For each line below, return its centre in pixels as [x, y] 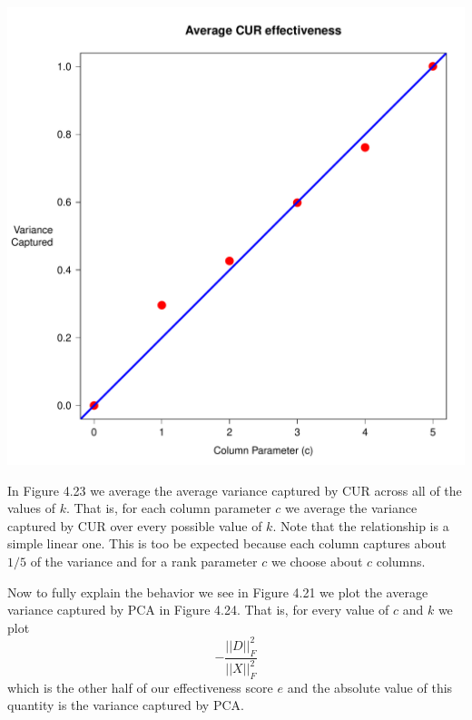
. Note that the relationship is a [361, 525]
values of [31, 508]
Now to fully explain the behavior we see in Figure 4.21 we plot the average [218, 592]
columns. [401, 561]
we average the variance [351, 508]
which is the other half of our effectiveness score [140, 687]
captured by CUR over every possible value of [135, 525]
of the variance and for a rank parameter [144, 561]
